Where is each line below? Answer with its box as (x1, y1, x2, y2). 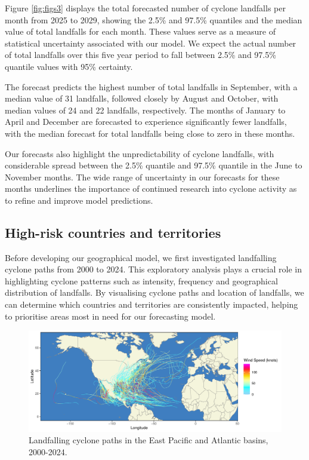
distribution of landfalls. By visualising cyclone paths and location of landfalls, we (5, 286, 304, 299)
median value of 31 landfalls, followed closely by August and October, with (5, 92, 279, 105)
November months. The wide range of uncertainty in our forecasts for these (5, 170, 280, 183)
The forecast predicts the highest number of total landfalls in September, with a (5, 80, 298, 93)
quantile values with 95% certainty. (5, 60, 133, 72)
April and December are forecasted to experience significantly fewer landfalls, (5, 115, 287, 128)
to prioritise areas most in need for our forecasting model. (5, 309, 216, 322)
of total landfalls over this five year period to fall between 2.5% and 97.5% (5, 48, 276, 61)
